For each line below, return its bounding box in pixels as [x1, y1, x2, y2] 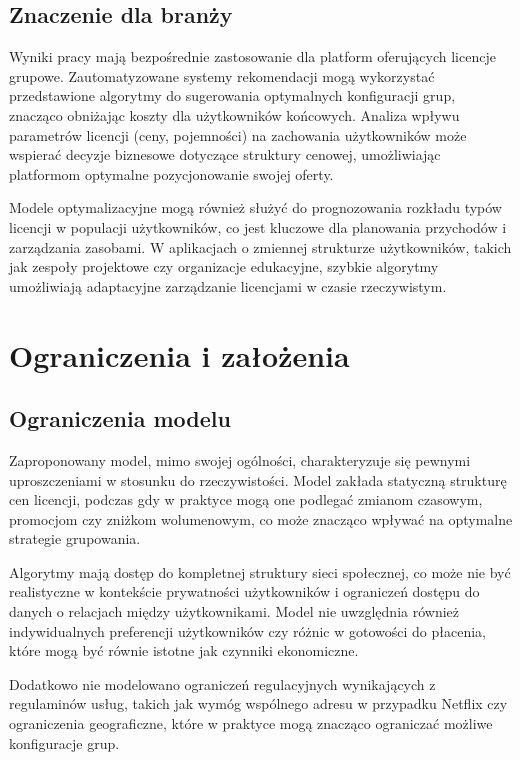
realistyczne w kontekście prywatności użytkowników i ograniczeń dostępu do [9, 581, 480, 602]
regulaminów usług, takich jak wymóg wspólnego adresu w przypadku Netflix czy [9, 693, 508, 714]
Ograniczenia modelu [9, 403, 231, 434]
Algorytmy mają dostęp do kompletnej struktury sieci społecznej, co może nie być [9, 561, 511, 582]
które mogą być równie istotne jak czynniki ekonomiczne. [9, 640, 359, 661]
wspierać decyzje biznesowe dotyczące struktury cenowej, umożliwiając [9, 144, 441, 165]
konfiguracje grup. [9, 732, 120, 753]
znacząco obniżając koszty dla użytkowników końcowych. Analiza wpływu [9, 104, 460, 125]
